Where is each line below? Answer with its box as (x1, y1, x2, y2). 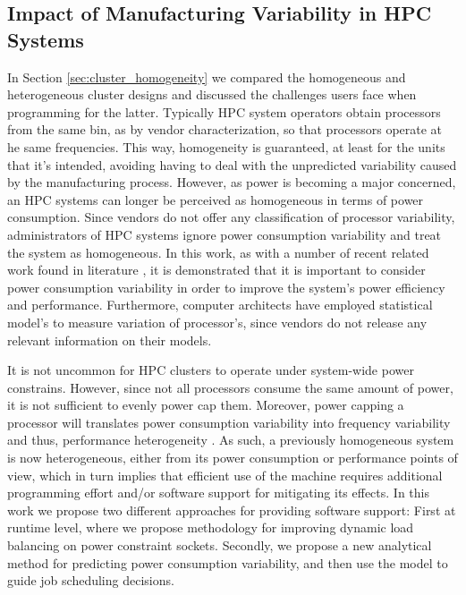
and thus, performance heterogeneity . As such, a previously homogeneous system (7, 430, 454, 449)
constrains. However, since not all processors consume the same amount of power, (7, 378, 453, 396)
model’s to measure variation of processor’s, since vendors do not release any (7, 312, 428, 331)
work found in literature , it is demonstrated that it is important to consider (7, 260, 426, 279)
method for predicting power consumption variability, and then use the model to (7, 553, 448, 572)
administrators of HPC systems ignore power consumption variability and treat (7, 225, 442, 243)
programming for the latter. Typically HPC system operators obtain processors (7, 102, 441, 121)
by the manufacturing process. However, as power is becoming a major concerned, (7, 173, 456, 191)
